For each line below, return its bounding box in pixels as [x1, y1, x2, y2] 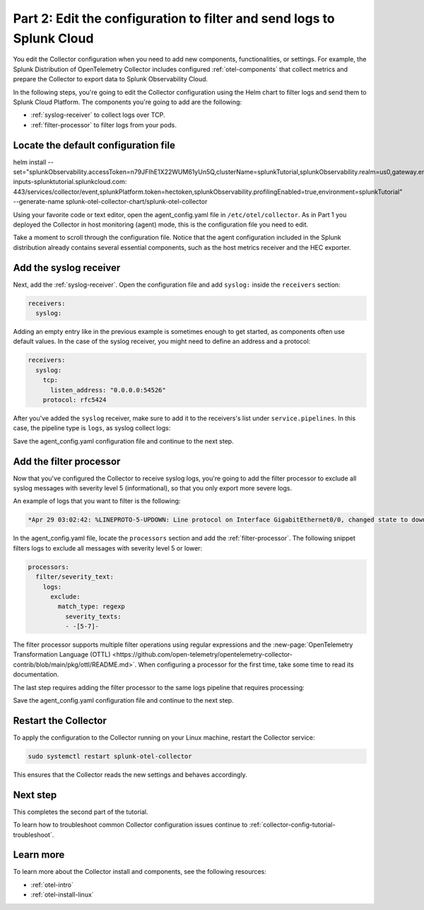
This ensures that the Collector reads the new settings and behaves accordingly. [13, 770, 247, 778]
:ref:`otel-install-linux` [30, 890, 95, 899]
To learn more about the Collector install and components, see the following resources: [13, 868, 266, 876]
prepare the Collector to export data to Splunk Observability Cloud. [13, 75, 208, 83]
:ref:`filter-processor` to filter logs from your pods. [30, 120, 177, 129]
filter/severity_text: [35, 573, 114, 581]
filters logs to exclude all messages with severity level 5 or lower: [13, 543, 203, 552]
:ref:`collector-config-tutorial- [249, 821, 336, 829]
